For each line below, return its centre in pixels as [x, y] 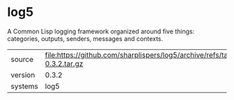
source [22, 59]
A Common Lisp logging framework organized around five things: [101, 31]
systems [24, 86]
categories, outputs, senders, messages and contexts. [85, 38]
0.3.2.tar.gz [64, 63]
